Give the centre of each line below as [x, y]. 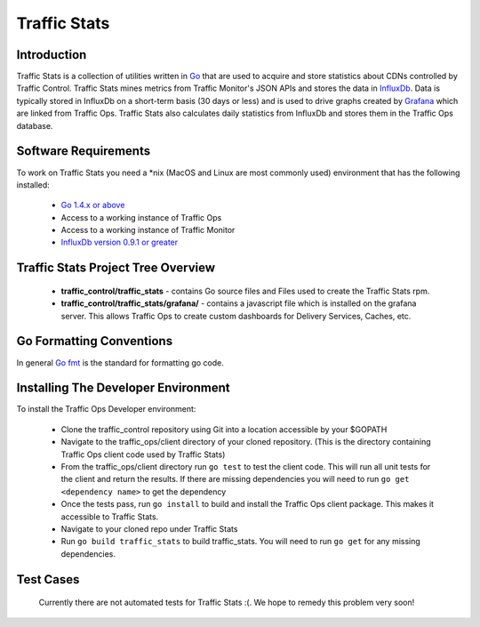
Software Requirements [84, 151]
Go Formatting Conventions [95, 341]
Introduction [52, 55]
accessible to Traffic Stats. [110, 517]
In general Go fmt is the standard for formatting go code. [120, 362]
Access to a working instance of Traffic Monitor [148, 230]
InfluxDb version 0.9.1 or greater [120, 242]
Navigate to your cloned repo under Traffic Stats [149, 529]
